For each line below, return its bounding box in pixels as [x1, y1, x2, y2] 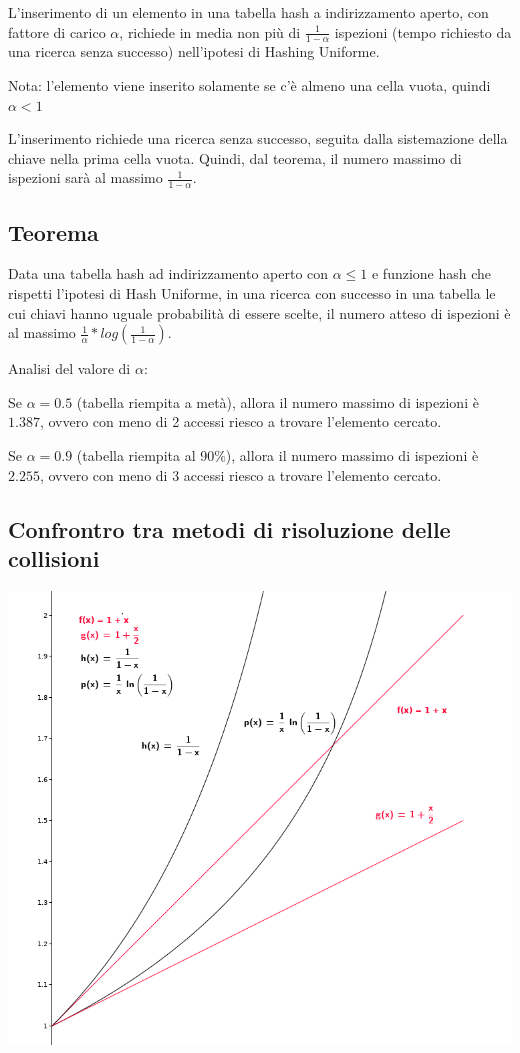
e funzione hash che [371, 263, 492, 284]
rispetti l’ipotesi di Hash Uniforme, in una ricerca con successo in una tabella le [8, 283, 496, 304]
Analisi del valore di [8, 358, 131, 379]
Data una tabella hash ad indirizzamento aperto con [8, 263, 329, 284]
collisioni [8, 542, 100, 573]
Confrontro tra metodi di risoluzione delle [8, 513, 451, 544]
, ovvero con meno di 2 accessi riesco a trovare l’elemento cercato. [39, 411, 442, 432]
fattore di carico [8, 21, 106, 42]
